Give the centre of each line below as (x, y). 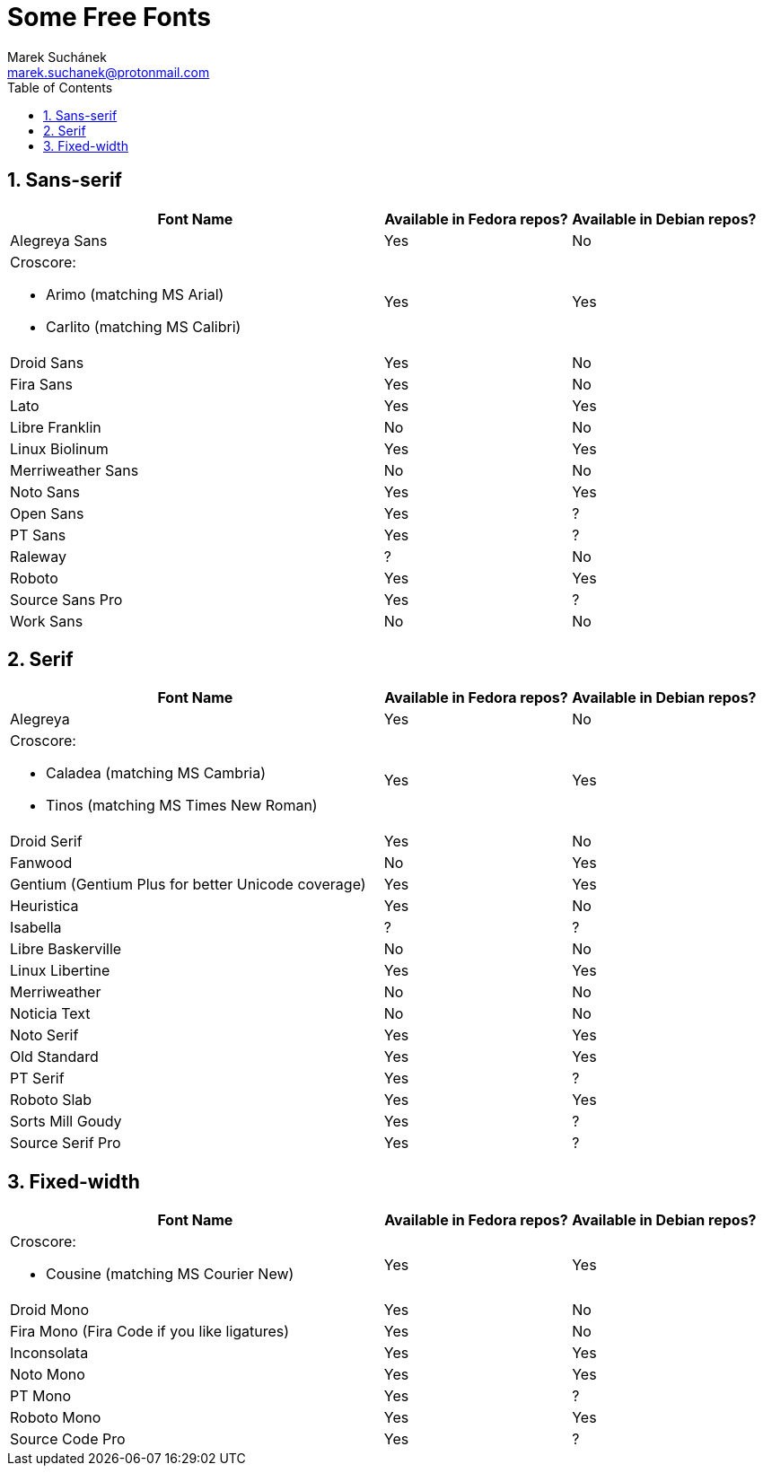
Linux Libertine (60, 971)
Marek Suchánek (57, 57)
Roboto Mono (56, 1418)
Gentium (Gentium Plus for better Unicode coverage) (188, 885)
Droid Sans (47, 362)
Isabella (36, 928)
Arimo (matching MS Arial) (135, 294)
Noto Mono (48, 1375)
